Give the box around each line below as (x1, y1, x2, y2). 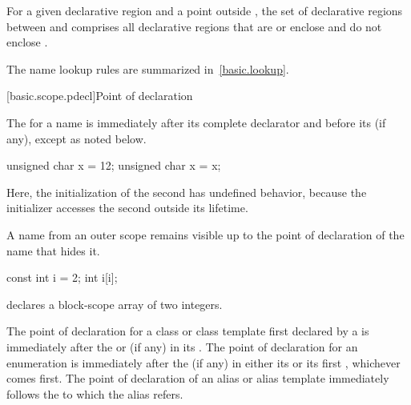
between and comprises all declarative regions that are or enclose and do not (6, 18, 382, 34)
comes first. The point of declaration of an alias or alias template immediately (6, 370, 389, 387)
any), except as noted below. (6, 130, 147, 146)
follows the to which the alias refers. (6, 385, 183, 402)
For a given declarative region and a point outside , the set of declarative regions (6, 2, 403, 18)
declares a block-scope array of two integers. (6, 295, 223, 312)
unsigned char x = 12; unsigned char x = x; (6, 157, 221, 174)
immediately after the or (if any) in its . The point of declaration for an (6, 338, 358, 355)
